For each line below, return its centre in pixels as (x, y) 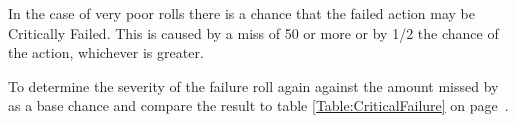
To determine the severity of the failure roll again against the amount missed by (253, 85)
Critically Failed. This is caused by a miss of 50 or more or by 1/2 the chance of (253, 32)
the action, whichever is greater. (106, 52)
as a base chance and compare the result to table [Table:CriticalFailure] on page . (258, 105)
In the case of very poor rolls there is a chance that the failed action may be (242, 13)
